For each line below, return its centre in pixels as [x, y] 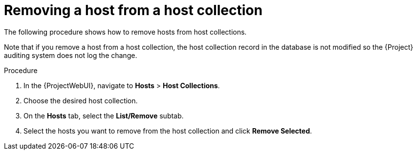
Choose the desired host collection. [81, 100]
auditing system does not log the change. [71, 55]
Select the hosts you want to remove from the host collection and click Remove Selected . [168, 131]
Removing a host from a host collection [133, 10]
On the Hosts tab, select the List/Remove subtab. [104, 115]
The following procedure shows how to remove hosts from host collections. [125, 32]
